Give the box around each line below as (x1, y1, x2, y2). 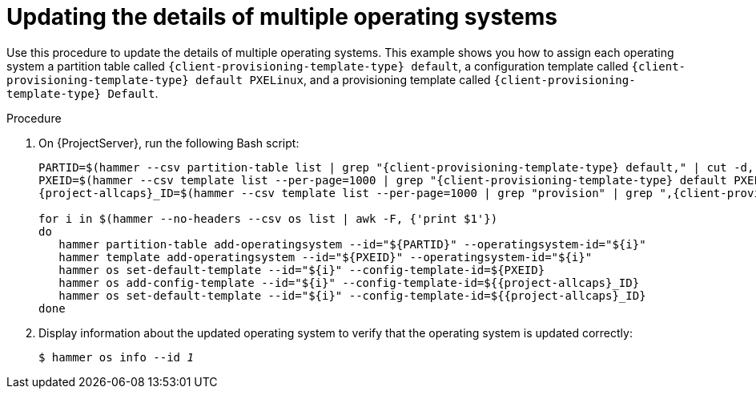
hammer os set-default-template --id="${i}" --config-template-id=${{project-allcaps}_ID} (58, 288, 646, 302)
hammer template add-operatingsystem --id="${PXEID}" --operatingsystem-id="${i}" (58, 250, 593, 264)
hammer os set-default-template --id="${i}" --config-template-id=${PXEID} (58, 263, 545, 276)
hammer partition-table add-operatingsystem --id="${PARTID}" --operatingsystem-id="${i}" (58, 237, 646, 251)
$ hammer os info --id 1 (38, 350, 194, 364)
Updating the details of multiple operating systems (6, 3, 557, 30)
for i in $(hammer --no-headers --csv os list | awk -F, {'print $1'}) (38, 212, 498, 225)
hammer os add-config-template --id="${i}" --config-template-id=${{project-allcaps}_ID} (58, 276, 640, 289)
